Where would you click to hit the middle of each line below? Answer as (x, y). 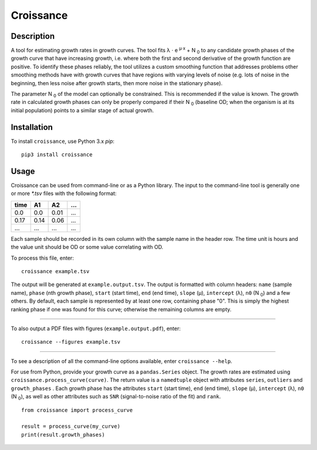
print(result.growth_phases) (63, 434)
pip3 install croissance (57, 155)
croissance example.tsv (55, 271)
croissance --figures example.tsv (71, 342)
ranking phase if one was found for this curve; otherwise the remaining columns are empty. (121, 309)
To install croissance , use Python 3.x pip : (63, 141)
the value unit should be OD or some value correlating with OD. (87, 247)
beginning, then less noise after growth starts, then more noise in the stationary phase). (117, 83)
